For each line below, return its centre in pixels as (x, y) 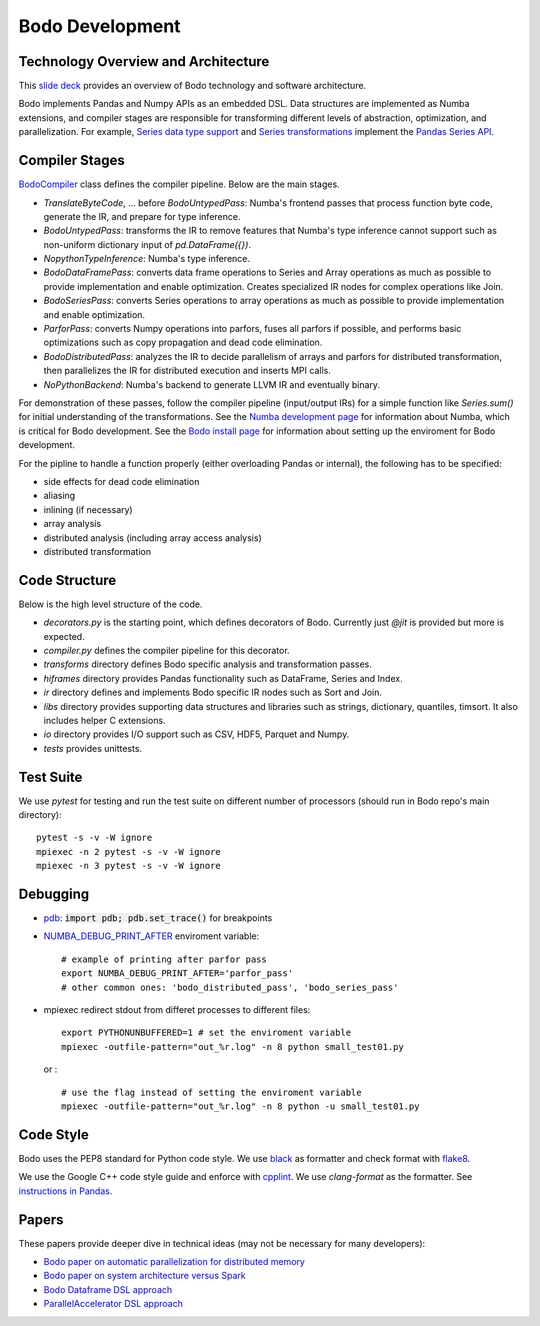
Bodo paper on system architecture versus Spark (144, 1276)
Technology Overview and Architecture (144, 61)
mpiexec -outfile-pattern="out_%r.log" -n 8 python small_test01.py (232, 1046)
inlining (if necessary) (88, 509)
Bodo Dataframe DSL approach (108, 1289)
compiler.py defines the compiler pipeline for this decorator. (166, 650)
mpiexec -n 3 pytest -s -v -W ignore (129, 866)
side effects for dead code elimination (121, 481)
